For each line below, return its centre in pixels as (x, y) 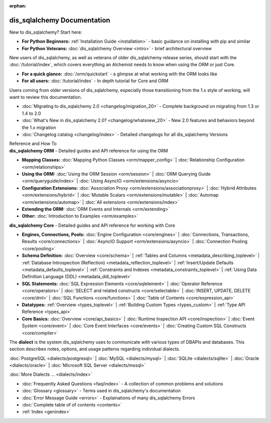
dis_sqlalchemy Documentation (60, 20)
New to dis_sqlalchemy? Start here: (46, 32)
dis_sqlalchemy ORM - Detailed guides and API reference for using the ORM (89, 151)
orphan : (18, 6)
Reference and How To (33, 144)
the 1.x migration (39, 127)
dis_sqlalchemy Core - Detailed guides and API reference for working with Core (92, 225)
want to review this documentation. (46, 97)
